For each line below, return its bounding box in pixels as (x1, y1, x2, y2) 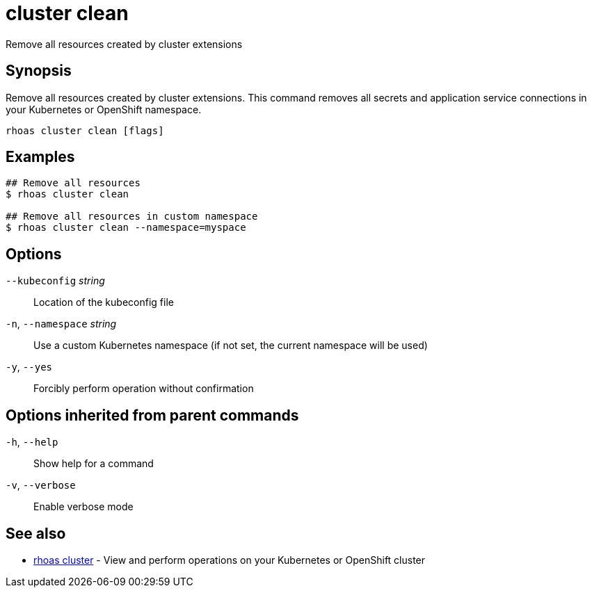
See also (6, 524, 66, 542)
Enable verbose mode (33, 501, 134, 513)
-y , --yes (6, 361, 52, 373)
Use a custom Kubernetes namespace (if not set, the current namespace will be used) (33, 339, 428, 352)
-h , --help (6, 436, 58, 448)
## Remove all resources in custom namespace (6, 211, 258, 222)
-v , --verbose (6, 479, 76, 492)
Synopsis (6, 62, 72, 80)
